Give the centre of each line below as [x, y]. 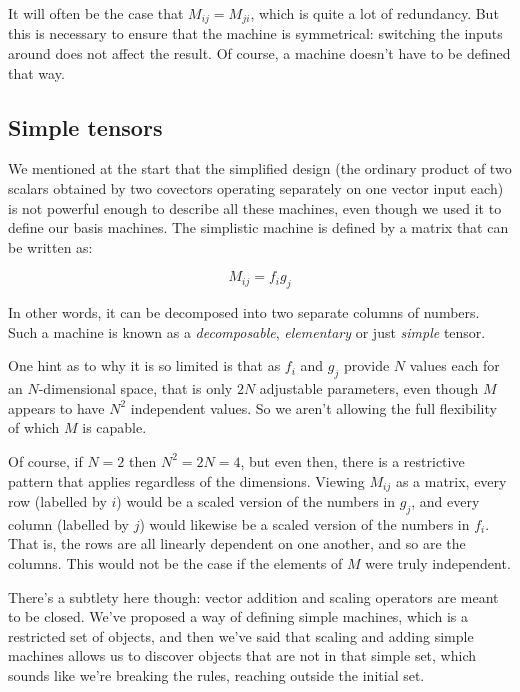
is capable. [114, 427]
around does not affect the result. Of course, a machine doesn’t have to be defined [259, 53]
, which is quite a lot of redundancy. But [374, 13]
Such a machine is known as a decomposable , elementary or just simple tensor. [247, 331]
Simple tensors [85, 126]
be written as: [50, 246]
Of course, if [45, 460]
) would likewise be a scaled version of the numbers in [304, 523]
